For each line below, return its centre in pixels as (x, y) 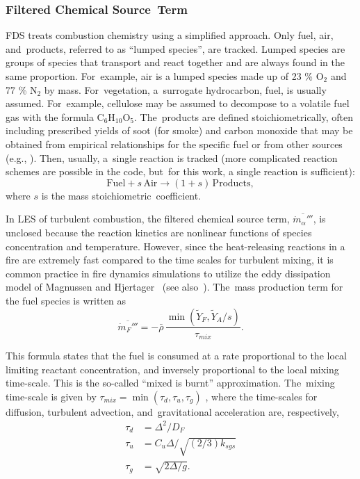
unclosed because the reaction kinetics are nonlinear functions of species (159, 232)
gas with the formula (50, 116)
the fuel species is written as (66, 300)
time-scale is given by (51, 396)
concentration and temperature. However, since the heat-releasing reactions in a (175, 246)
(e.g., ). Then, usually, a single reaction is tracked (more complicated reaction (172, 157)
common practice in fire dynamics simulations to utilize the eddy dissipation (168, 273)
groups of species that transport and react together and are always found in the (175, 62)
